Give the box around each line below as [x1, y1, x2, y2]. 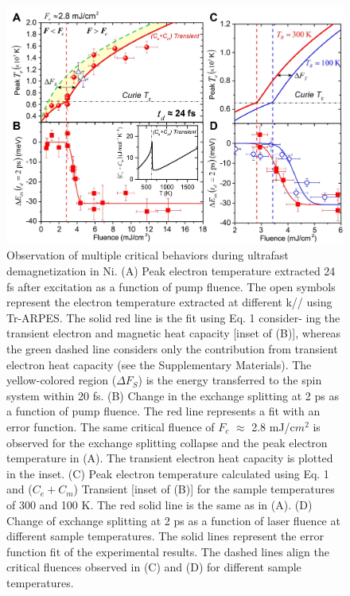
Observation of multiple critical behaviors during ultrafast [6, 247, 289, 263]
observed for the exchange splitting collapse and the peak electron [6, 434, 328, 450]
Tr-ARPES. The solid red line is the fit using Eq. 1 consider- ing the [6, 309, 340, 325]
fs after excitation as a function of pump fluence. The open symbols [6, 278, 336, 294]
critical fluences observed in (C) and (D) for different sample [6, 559, 301, 575]
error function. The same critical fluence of [6, 418, 215, 434]
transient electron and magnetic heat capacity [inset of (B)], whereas [6, 325, 341, 341]
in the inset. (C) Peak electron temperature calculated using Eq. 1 [6, 465, 329, 481]
